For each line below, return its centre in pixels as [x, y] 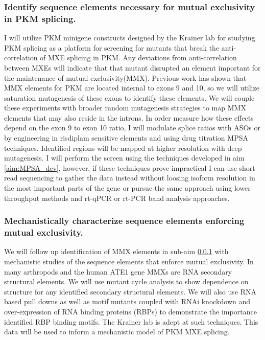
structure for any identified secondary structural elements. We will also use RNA [130, 291]
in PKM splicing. [40, 18]
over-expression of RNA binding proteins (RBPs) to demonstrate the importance [130, 311]
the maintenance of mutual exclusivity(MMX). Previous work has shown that [125, 77]
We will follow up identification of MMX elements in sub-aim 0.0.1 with [116, 251]
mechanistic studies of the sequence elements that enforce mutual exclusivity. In [129, 261]
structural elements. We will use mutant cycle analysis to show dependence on [126, 281]
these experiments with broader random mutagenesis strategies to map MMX [125, 108]
